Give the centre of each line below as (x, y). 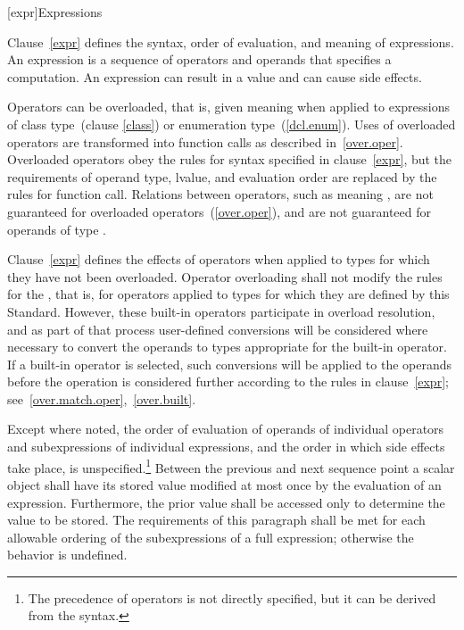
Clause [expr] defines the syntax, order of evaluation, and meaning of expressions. (231, 41)
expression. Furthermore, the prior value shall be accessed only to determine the (226, 502)
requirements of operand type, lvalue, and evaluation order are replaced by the (222, 176)
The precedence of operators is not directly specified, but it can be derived (232, 597)
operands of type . (57, 229)
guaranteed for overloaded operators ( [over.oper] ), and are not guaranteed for (219, 211)
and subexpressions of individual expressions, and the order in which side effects (226, 447)
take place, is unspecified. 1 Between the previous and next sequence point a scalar (231, 466)
